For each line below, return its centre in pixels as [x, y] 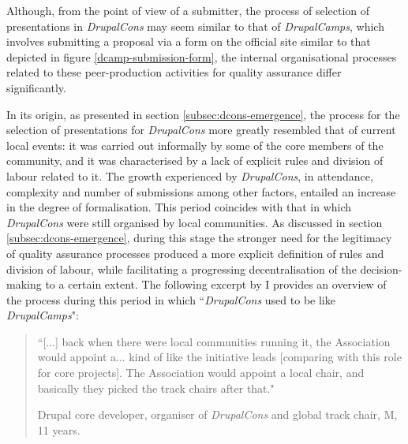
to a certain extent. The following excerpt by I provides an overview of [216, 284]
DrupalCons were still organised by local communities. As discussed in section [195, 222]
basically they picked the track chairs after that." [156, 388]
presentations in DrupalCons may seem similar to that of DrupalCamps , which [195, 26]
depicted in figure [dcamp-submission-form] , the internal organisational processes [202, 56]
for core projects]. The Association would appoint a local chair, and [201, 373]
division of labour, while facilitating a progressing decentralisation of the [182, 269]
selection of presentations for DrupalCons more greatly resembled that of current [201, 130]
